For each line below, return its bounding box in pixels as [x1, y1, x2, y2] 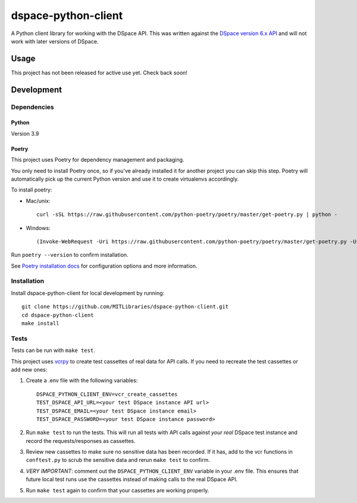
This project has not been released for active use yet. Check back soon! [11, 69, 187, 76]
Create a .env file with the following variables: [26, 377, 138, 384]
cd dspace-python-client [21, 312, 94, 318]
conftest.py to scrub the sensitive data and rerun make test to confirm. [26, 457, 211, 464]
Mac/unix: [26, 197, 51, 205]
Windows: [26, 224, 51, 231]
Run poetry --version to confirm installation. [11, 251, 129, 259]
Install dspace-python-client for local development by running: [11, 289, 165, 297]
